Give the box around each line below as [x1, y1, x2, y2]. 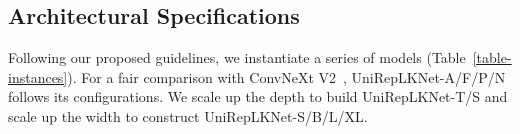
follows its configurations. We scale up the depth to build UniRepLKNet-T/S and [8, 86, 508, 107]
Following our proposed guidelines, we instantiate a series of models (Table [8, 47, 466, 68]
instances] [8, 66, 68, 87]
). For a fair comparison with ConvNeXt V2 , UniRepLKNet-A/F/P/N [67, 66, 506, 87]
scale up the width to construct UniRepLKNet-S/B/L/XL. [8, 105, 368, 126]
